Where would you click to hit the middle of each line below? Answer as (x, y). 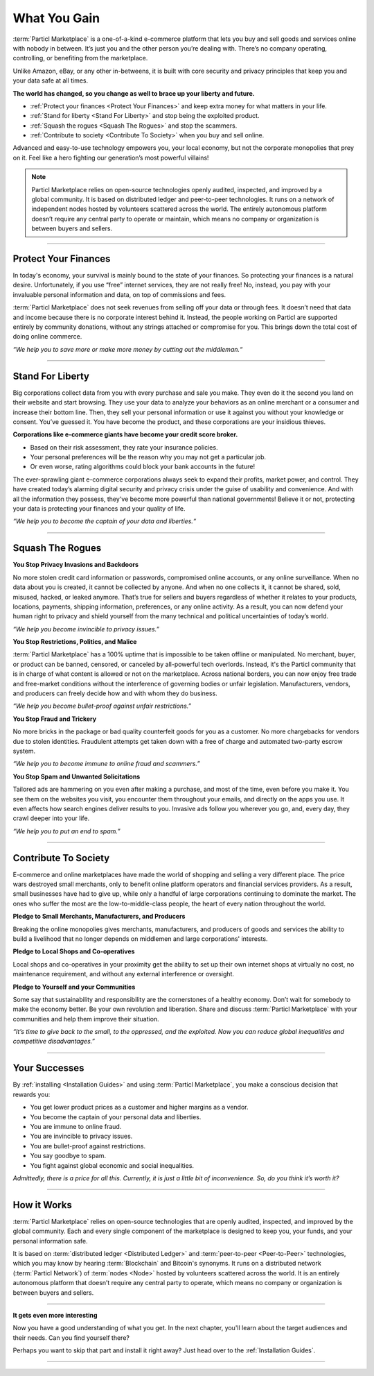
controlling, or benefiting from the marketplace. (80, 58)
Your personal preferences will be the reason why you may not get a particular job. (148, 457)
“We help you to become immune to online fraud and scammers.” (106, 764)
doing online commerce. (47, 337)
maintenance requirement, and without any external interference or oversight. (124, 974)
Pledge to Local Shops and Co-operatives (74, 951)
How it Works (42, 1205)
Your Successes (48, 1068)
